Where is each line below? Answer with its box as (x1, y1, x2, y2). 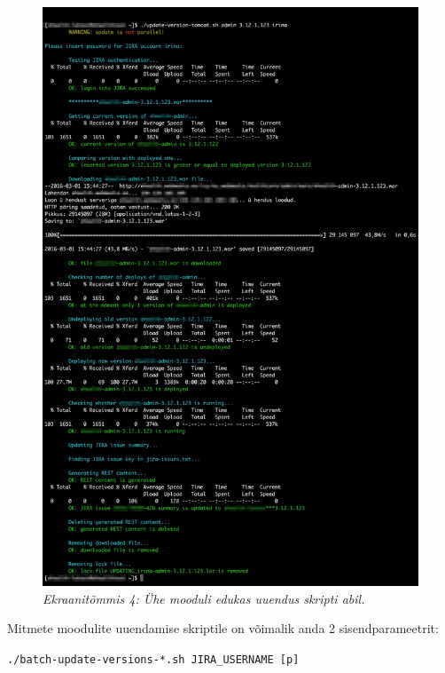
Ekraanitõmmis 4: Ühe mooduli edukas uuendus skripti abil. (43, 589, 365, 607)
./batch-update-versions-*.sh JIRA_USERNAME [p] (7, 653, 300, 666)
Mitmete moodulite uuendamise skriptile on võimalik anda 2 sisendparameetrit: (7, 619, 439, 637)
